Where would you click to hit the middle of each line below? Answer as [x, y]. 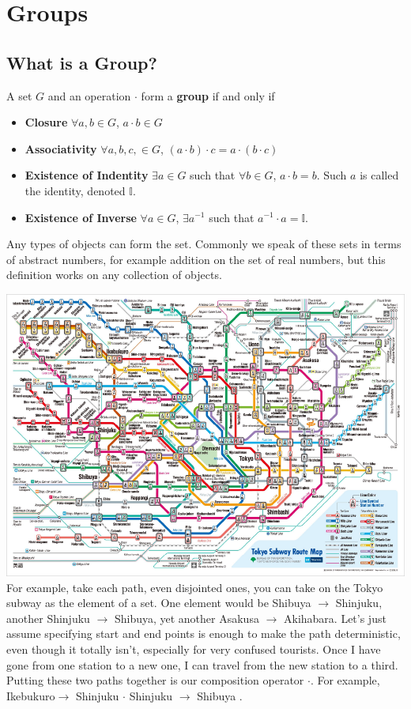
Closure [46, 122]
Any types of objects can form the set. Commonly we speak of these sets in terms [204, 244]
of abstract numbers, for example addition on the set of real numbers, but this [196, 259]
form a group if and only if [208, 95]
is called [379, 175]
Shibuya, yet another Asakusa [187, 618]
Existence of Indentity [87, 175]
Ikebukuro [31, 695]
